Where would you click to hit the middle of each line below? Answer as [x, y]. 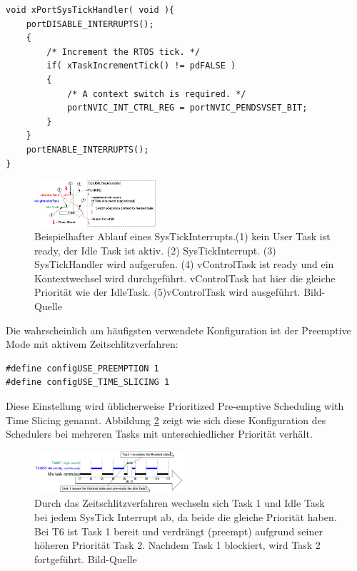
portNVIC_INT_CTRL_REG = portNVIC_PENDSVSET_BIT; [187, 108]
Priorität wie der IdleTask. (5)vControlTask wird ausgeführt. [167, 292]
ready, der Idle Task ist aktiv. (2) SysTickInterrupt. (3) [155, 250]
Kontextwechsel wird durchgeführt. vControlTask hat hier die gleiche [185, 278]
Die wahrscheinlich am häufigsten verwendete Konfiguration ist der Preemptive [178, 330]
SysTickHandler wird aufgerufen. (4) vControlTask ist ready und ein [184, 264]
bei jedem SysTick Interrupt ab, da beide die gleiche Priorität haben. [186, 517]
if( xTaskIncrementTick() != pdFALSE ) [141, 66]
